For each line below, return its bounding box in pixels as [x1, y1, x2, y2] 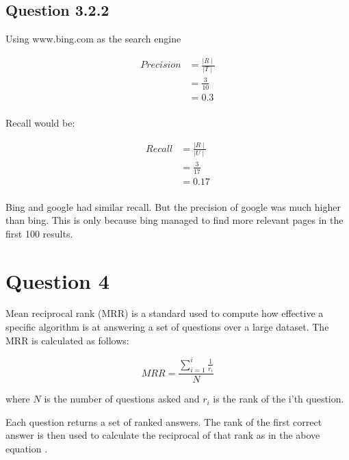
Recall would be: [5, 115, 75, 129]
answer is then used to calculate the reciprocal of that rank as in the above [5, 428, 320, 442]
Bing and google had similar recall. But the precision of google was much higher [5, 199, 341, 214]
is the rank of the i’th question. [213, 392, 344, 406]
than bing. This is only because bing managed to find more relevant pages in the [5, 213, 344, 227]
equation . [5, 442, 48, 456]
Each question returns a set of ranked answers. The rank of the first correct [5, 414, 322, 429]
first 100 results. [5, 226, 73, 240]
